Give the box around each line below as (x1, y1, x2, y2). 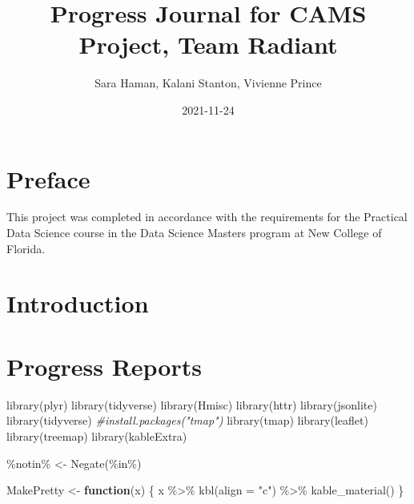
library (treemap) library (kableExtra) (6, 427, 187, 444)
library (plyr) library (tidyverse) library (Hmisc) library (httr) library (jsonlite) (6, 396, 377, 413)
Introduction (6, 287, 149, 320)
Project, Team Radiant (78, 28, 338, 61)
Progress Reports (6, 349, 202, 382)
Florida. (6, 240, 46, 256)
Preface (6, 162, 90, 195)
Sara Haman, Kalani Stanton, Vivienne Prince (94, 75, 322, 91)
